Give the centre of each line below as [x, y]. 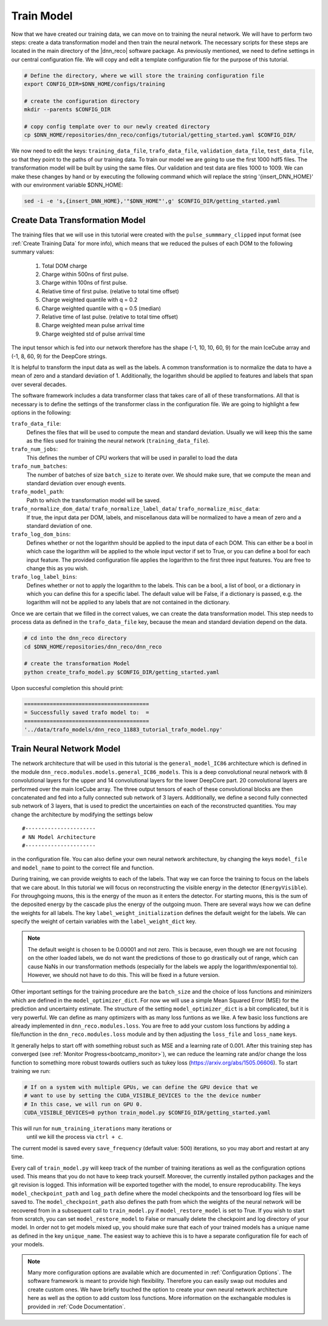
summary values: [33, 252]
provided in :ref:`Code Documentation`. [77, 1307]
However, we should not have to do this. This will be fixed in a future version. [124, 975]
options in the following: [41, 412]
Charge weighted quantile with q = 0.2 [90, 300]
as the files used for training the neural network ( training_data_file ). [118, 441]
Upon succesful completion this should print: [67, 688]
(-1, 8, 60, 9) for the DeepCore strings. [59, 356]
